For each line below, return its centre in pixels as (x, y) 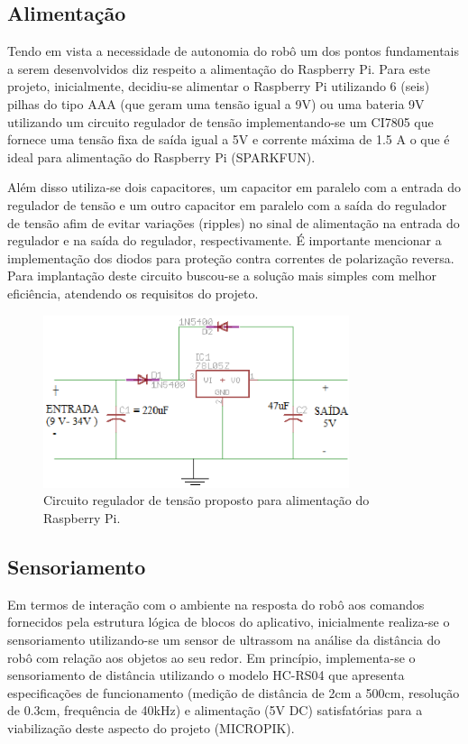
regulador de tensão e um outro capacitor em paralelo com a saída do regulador (227, 204)
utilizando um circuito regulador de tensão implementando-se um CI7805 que (220, 121)
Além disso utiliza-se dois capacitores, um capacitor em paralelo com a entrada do (234, 187)
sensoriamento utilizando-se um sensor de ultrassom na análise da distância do (224, 639)
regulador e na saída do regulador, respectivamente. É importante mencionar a (225, 240)
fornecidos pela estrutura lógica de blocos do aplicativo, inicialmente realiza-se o (229, 622)
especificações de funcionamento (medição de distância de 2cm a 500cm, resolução (234, 692)
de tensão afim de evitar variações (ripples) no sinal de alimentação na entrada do (234, 222)
